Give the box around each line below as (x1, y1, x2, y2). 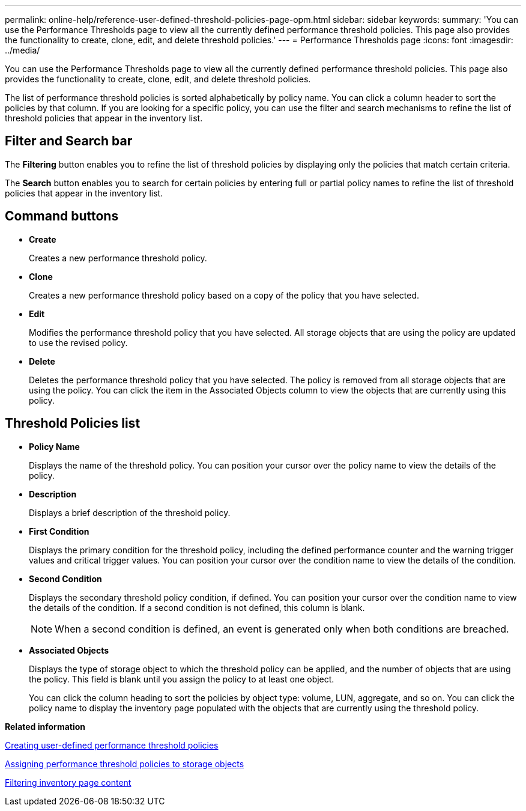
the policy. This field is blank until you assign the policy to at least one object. (29, 673, 334, 684)
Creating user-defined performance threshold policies (5, 740, 219, 750)
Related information (5, 721, 86, 732)
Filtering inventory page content (5, 777, 131, 788)
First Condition (29, 526, 89, 536)
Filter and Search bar (5, 133, 133, 149)
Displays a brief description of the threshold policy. (29, 507, 231, 518)
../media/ (5, 45, 40, 55)
